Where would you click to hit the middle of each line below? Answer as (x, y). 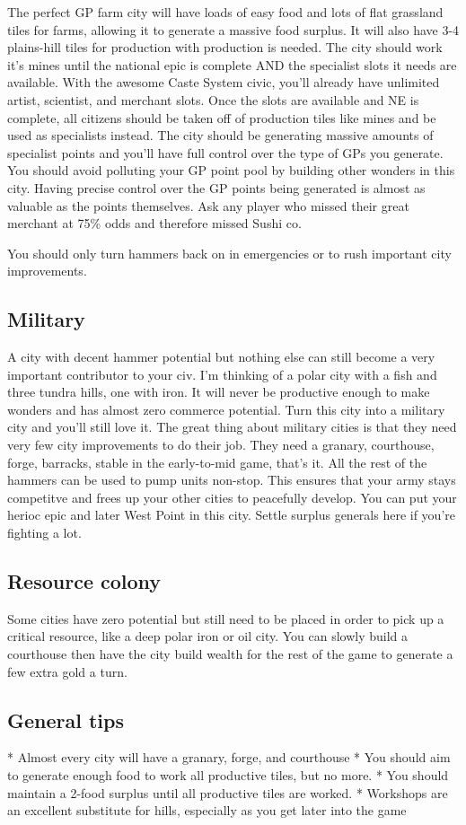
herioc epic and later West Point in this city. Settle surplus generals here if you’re (231, 515)
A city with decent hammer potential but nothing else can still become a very (221, 357)
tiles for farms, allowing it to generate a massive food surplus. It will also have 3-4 (233, 29)
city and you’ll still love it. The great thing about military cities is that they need (232, 427)
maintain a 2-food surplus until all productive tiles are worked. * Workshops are (228, 792)
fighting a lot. (44, 533)
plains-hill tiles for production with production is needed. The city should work (225, 47)
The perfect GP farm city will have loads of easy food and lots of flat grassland (225, 12)
